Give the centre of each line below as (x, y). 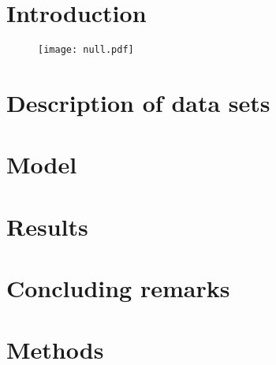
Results (47, 226)
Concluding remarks (118, 288)
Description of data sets (138, 102)
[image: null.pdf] (86, 50)
